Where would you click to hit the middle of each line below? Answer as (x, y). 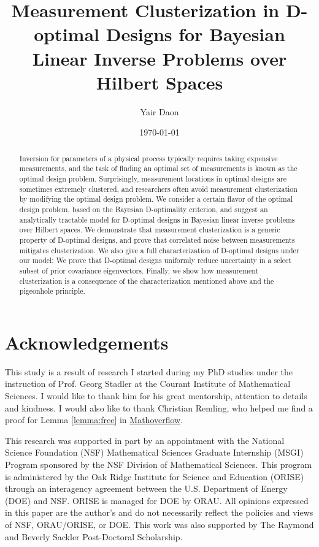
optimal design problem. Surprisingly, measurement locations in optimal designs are (153, 178)
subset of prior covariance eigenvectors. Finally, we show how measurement (139, 270)
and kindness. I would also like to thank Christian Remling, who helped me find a (159, 407)
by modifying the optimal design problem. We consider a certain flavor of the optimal (156, 199)
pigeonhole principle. (52, 291)
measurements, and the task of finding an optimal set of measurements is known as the (158, 168)
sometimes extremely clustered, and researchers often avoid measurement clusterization (158, 189)
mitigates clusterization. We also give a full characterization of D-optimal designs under (159, 250)
